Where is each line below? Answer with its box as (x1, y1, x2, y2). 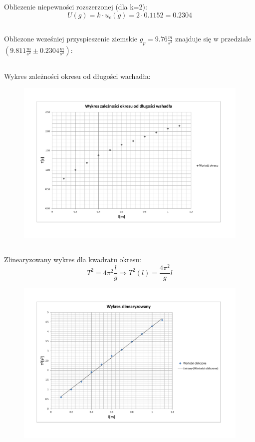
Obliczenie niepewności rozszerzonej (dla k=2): (4, 1, 147, 12)
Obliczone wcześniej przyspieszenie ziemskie (4, 33, 138, 44)
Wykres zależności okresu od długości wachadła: (4, 70, 151, 81)
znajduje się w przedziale (175, 33, 252, 44)
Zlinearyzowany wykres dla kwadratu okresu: (4, 254, 141, 264)
